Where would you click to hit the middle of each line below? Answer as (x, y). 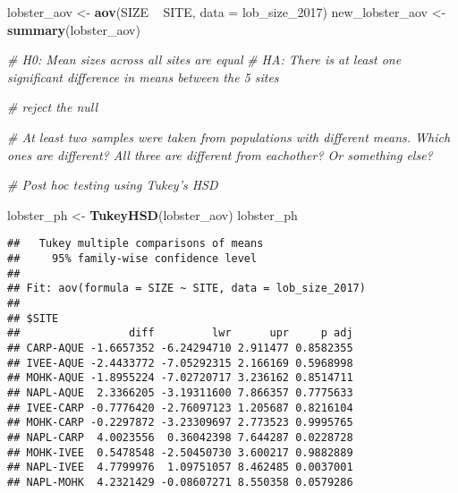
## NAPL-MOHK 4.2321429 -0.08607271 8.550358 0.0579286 (180, 482)
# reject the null (53, 107)
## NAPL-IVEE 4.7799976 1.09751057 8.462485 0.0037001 (180, 467)
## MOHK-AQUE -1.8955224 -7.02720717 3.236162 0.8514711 (180, 378)
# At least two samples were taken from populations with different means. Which (229, 136)
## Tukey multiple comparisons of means (136, 244)
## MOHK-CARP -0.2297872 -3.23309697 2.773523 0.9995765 (180, 423)
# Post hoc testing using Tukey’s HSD (113, 185)
